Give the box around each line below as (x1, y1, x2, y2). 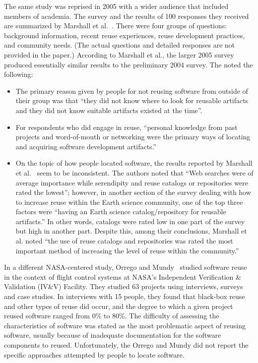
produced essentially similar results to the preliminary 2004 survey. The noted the (4, 59, 253, 69)
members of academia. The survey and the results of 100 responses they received (4, 10, 249, 21)
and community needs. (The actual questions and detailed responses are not (4, 40, 235, 50)
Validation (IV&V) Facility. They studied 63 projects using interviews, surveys (4, 281, 243, 292)
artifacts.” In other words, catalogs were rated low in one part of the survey (15, 216, 245, 226)
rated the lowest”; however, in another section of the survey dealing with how (15, 187, 251, 197)
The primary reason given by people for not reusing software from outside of (15, 85, 248, 96)
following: (4, 69, 33, 79)
